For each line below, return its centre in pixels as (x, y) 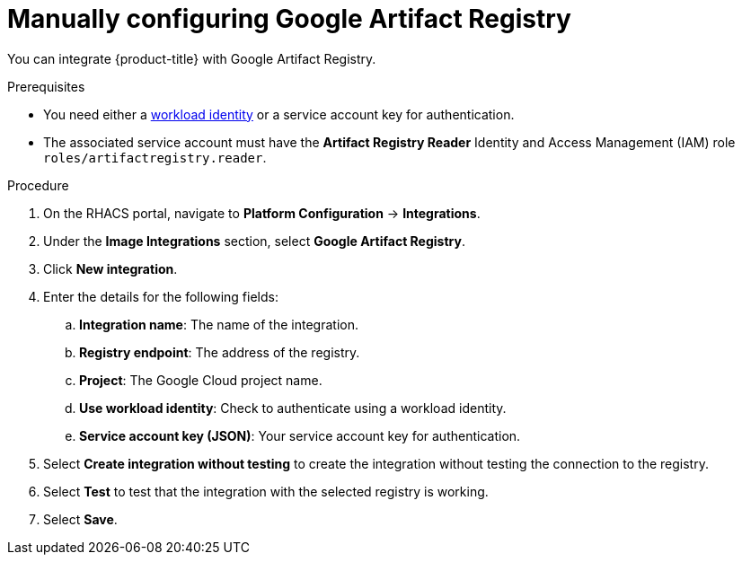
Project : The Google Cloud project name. (201, 380)
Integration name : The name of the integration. (219, 324)
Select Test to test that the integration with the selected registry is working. (266, 491)
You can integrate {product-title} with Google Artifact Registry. (192, 58)
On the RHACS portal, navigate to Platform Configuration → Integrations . (262, 213)
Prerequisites (46, 86)
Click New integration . (110, 268)
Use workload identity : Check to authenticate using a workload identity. (293, 408)
